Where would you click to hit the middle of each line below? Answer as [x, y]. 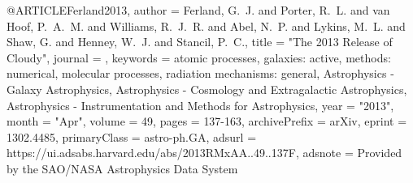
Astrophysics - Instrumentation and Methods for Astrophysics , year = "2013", [200, 105]
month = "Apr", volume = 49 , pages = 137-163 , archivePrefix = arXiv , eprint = [207, 121]
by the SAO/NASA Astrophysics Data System [122, 168]
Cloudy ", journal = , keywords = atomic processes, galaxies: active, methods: [199, 57]
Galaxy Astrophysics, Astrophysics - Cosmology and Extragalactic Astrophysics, [207, 89]
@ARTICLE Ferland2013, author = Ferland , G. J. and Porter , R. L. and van [198, 10]
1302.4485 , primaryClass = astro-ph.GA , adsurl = [132, 136]
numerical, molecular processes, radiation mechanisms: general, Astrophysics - [200, 73]
